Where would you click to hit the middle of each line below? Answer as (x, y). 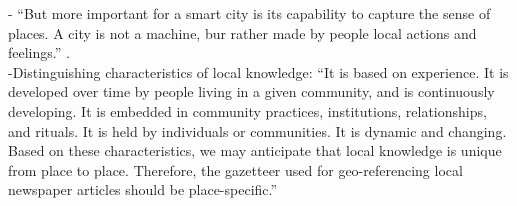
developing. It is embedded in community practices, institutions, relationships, (247, 110)
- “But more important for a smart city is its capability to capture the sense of (249, 13)
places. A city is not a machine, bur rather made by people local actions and (242, 32)
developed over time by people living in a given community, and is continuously (251, 91)
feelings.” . (39, 52)
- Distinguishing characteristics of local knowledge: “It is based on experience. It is (258, 71)
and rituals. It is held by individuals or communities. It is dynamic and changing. (257, 130)
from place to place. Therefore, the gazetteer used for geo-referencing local (235, 169)
